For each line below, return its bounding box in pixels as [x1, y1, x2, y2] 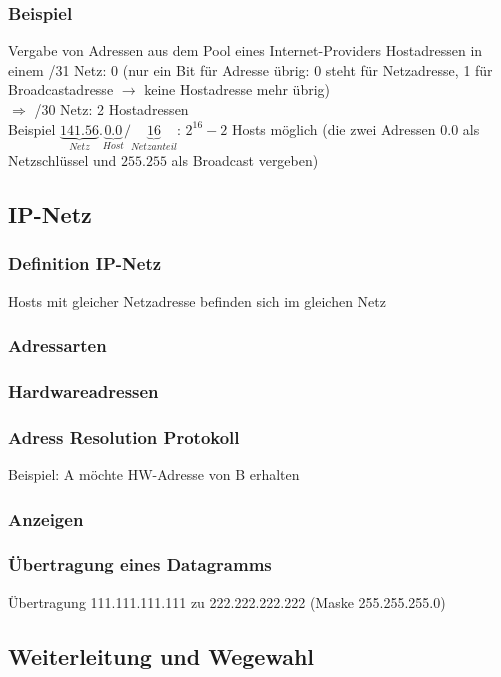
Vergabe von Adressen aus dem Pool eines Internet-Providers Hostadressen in [8, 40, 483, 61]
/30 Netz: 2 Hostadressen [34, 99, 189, 119]
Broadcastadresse [8, 79, 114, 100]
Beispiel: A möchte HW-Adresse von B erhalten [8, 464, 300, 485]
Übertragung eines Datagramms [8, 552, 272, 577]
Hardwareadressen [8, 378, 159, 403]
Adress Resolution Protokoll [8, 424, 240, 449]
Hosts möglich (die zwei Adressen [231, 118, 436, 139]
